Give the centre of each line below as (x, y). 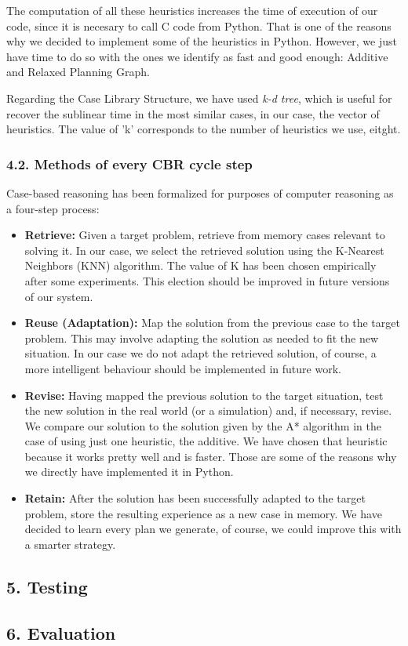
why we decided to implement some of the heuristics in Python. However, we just (202, 41)
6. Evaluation (61, 632)
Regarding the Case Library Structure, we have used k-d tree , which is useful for (199, 98)
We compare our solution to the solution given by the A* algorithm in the (203, 425)
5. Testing (47, 586)
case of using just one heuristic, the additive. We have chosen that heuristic (206, 441)
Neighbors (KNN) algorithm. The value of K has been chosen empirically (200, 265)
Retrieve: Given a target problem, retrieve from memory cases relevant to (205, 235)
